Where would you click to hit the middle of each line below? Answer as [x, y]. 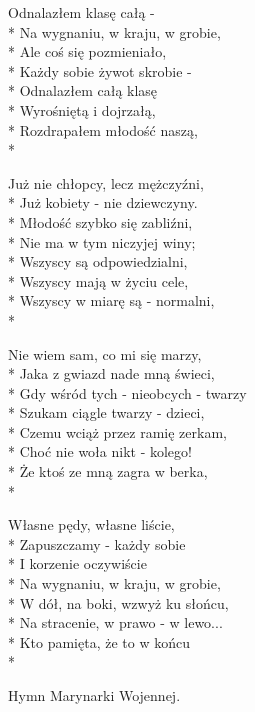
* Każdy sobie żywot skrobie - [100, 70]
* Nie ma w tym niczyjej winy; [102, 241]
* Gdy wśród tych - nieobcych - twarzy [127, 392]
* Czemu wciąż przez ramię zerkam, [117, 431]
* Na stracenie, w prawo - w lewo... [115, 622]
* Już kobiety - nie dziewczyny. [103, 202]
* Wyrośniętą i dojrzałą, [82, 109]
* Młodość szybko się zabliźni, [100, 221]
